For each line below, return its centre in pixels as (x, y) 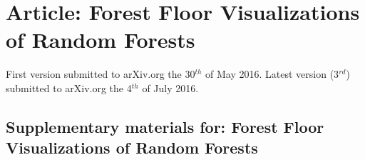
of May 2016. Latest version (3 (272, 74)
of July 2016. (170, 87)
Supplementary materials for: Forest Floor (165, 126)
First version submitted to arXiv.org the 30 (101, 74)
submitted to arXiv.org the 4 (69, 87)
